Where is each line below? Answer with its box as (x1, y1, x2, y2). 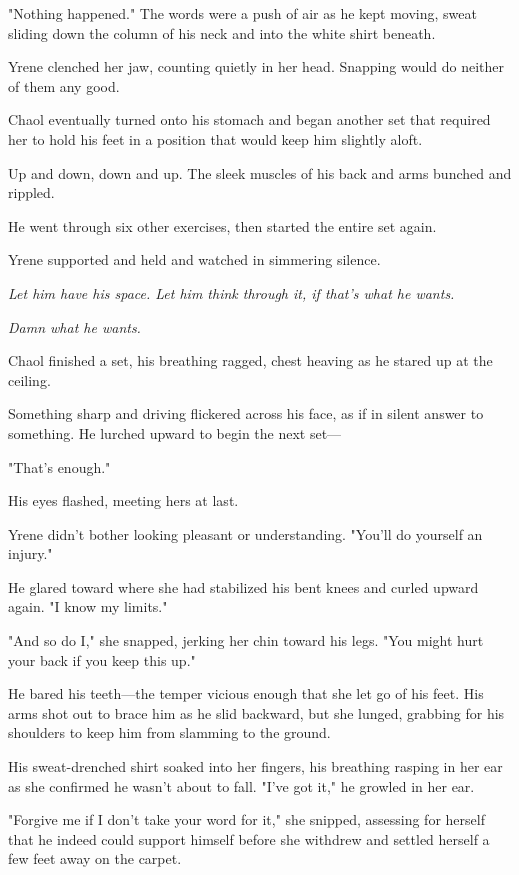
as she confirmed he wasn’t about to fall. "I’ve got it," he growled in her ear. (8, 775, 475, 796)
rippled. (8, 182, 55, 203)
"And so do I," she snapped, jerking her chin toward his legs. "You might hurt (8, 630, 484, 651)
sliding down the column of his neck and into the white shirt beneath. (8, 22, 436, 43)
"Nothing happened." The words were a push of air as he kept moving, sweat (8, 3, 477, 23)
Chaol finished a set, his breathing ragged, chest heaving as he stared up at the (8, 350, 493, 371)
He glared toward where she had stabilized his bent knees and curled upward (8, 576, 479, 597)
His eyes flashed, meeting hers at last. (8, 490, 239, 511)
